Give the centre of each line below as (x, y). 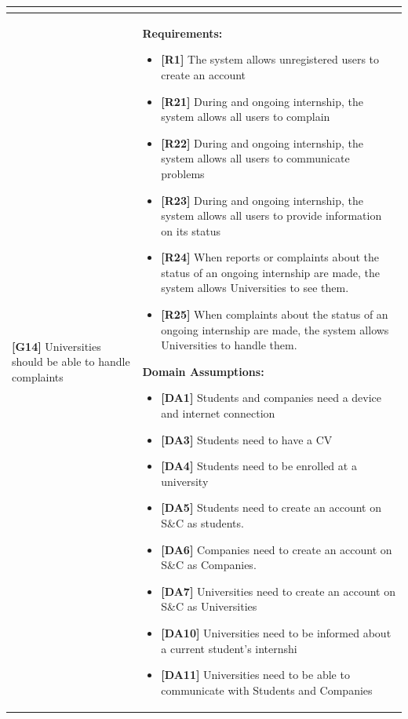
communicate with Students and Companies (267, 690)
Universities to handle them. (229, 345)
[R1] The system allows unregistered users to (270, 59)
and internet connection (218, 413)
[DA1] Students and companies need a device (271, 398)
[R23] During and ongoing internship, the (262, 200)
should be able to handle (71, 361)
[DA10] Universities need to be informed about (276, 632)
